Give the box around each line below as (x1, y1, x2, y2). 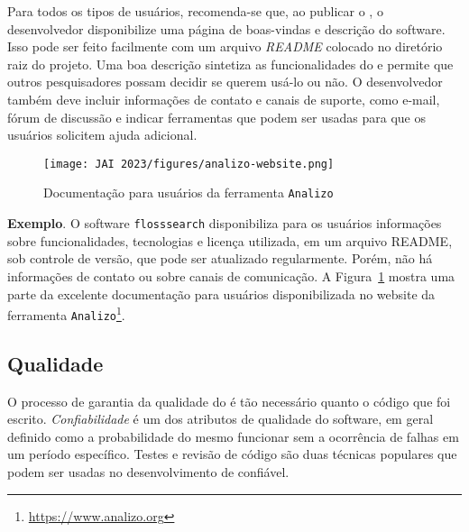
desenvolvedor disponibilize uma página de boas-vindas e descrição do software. (7, 19, 446, 38)
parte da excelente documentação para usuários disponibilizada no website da (7, 284, 436, 303)
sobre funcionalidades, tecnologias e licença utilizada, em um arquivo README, (7, 231, 453, 250)
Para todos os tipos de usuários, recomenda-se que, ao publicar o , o (7, 2, 383, 20)
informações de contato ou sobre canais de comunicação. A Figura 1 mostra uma (7, 266, 455, 285)
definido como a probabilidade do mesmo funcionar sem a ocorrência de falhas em (7, 427, 459, 445)
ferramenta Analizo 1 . (7, 303, 125, 324)
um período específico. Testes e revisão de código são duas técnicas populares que (7, 445, 457, 463)
